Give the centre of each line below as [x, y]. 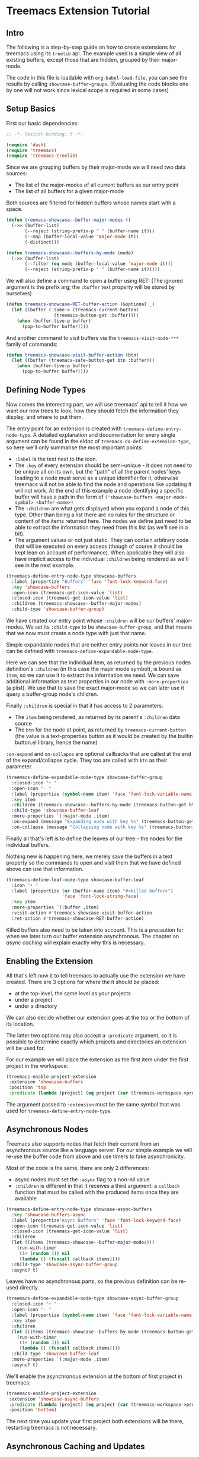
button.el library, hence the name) [56, 742]
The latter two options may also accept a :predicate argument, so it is [92, 1035]
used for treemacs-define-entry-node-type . [59, 1111]
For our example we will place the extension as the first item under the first [97, 1059]
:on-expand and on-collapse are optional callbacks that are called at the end [99, 754]
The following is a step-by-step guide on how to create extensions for [91, 47]
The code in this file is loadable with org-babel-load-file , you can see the [97, 78]
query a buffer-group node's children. [52, 694]
